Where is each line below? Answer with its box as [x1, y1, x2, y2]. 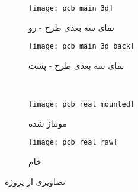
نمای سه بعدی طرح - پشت [28, 59, 124, 71]
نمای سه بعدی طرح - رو [28, 21, 114, 33]
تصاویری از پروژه [5, 175, 66, 187]
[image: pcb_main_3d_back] [28, 42, 134, 51]
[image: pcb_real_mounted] [28, 100, 134, 109]
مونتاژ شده [28, 117, 67, 129]
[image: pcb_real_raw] [28, 138, 118, 147]
